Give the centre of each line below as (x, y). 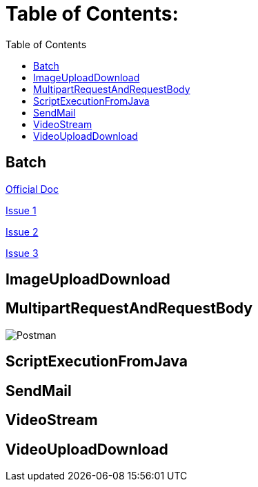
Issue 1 (21, 210)
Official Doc (32, 189)
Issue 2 (22, 231)
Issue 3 (22, 253)
